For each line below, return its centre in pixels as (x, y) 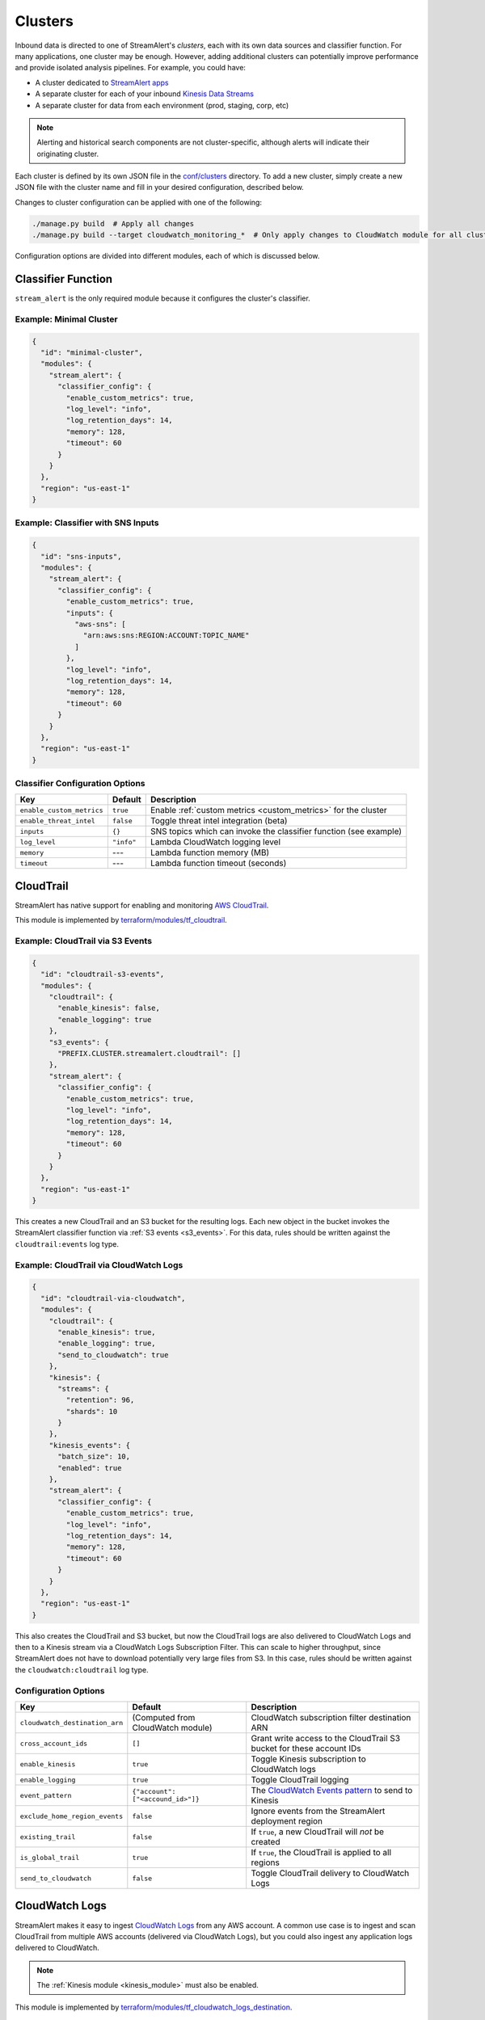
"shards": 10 (92, 1411)
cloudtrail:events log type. (67, 1244)
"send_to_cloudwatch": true (113, 1355)
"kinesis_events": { (90, 1445)
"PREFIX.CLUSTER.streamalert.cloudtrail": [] (150, 1053)
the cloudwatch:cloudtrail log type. (82, 1669)
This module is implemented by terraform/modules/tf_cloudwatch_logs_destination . (154, 2007)
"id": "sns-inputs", (81, 556)
